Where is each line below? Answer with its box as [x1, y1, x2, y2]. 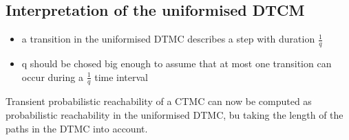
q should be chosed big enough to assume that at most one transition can [21, 56, 332, 71]
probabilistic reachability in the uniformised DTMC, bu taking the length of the [6, 108, 343, 122]
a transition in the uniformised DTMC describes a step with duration [21, 32, 315, 46]
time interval [94, 69, 149, 84]
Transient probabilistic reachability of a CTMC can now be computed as [6, 94, 312, 108]
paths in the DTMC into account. [6, 121, 148, 135]
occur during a [21, 69, 83, 84]
